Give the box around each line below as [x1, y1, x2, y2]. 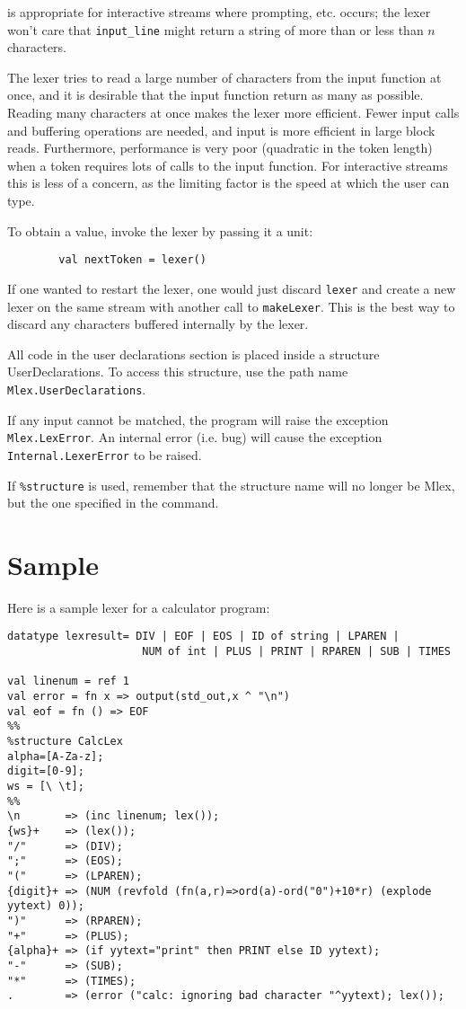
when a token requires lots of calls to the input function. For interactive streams [7, 155, 448, 174]
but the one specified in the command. [7, 493, 219, 512]
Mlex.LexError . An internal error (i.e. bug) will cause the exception [7, 428, 382, 447]
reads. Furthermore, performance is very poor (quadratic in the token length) [7, 138, 433, 157]
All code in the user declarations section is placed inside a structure [7, 344, 380, 363]
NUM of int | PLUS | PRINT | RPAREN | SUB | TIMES [142, 645, 451, 659]
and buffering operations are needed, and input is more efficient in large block [7, 120, 435, 139]
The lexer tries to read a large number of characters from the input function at [7, 67, 442, 86]
